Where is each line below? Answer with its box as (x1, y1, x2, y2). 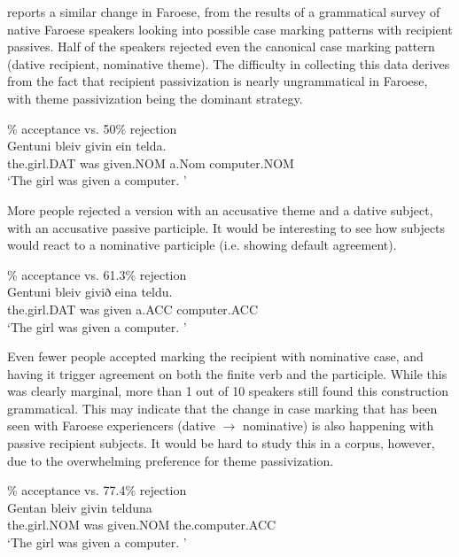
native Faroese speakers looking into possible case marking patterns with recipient (7, 19, 453, 38)
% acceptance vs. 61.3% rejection (7, 265, 187, 283)
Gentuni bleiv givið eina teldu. (7, 282, 173, 301)
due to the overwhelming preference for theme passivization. (7, 451, 334, 469)
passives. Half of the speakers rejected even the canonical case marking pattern (7, 37, 435, 56)
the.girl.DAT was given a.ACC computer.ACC (7, 299, 259, 318)
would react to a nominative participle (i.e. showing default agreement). (7, 236, 397, 254)
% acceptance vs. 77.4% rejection (7, 481, 187, 499)
